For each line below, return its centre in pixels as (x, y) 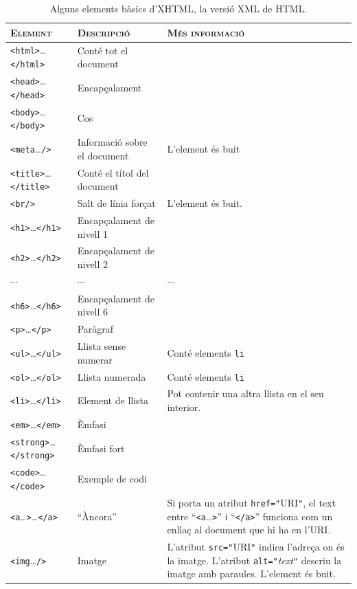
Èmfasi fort (101, 448)
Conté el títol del (113, 172)
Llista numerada (112, 376)
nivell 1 (93, 233)
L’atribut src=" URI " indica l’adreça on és (256, 547)
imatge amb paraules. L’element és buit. (251, 574)
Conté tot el (103, 50)
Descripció (104, 32)
